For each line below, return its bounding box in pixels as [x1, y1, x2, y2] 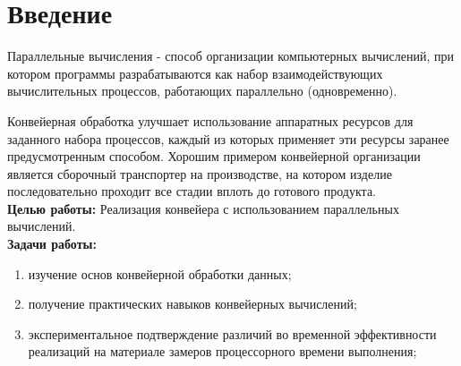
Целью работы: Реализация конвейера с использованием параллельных [7, 199, 399, 217]
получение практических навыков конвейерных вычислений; [28, 294, 357, 313]
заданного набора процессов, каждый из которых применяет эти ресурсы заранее [7, 129, 449, 148]
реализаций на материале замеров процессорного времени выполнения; [28, 342, 417, 361]
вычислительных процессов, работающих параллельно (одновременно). [7, 81, 397, 100]
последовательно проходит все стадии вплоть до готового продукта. [7, 182, 376, 200]
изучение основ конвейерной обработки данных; [28, 264, 292, 283]
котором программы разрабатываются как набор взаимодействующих [7, 64, 383, 82]
